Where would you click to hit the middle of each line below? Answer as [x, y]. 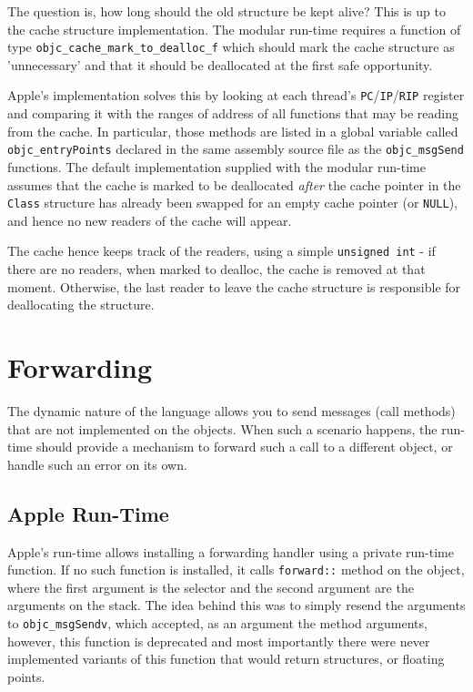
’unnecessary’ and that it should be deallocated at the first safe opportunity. [220, 64]
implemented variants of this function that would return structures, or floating [226, 659]
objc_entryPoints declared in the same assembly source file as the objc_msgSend [236, 149]
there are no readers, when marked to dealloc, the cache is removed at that [216, 269]
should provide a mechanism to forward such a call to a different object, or [244, 447]
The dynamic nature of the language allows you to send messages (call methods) [231, 410]
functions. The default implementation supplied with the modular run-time [216, 166]
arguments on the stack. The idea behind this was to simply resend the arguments [236, 605]
